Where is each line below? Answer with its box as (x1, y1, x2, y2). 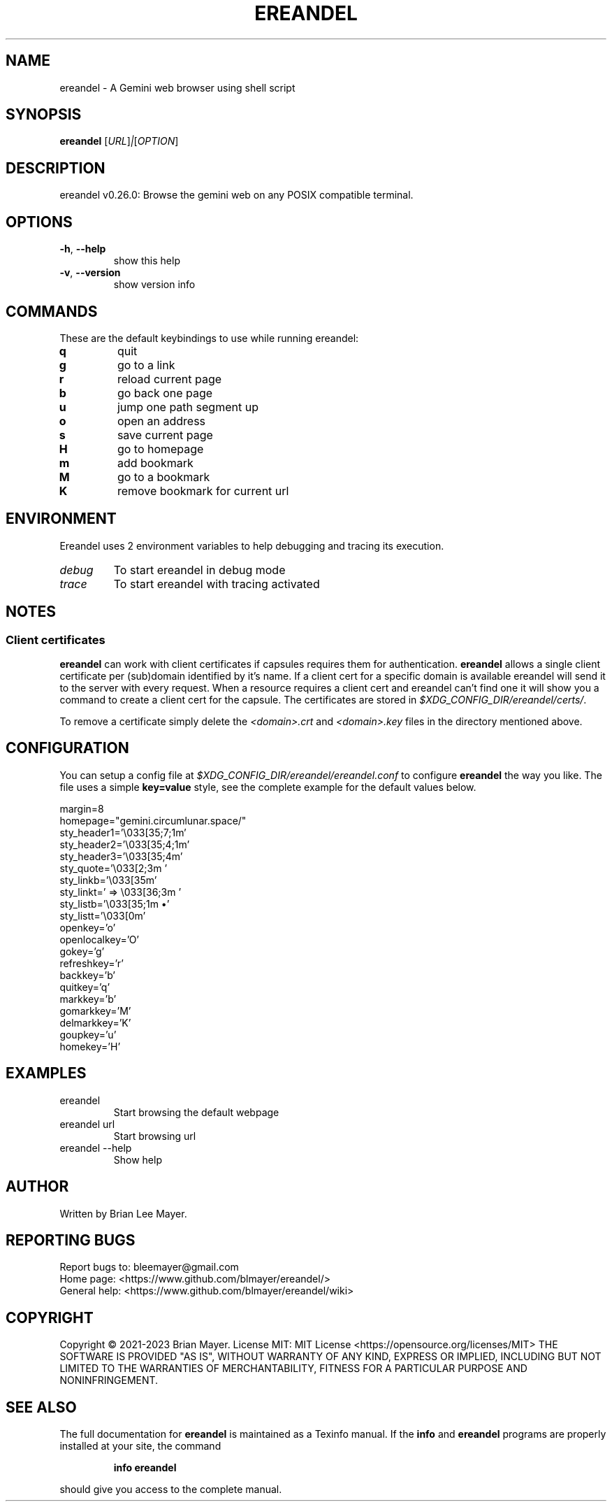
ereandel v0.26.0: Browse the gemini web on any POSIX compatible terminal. (59, 189, 414, 201)
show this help (113, 255, 180, 267)
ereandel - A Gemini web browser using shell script (59, 81, 296, 94)
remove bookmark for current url (117, 483, 289, 498)
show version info (113, 278, 196, 291)
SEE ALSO (6, 1398, 77, 1416)
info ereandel (113, 1462, 177, 1474)
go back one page (117, 385, 213, 400)
